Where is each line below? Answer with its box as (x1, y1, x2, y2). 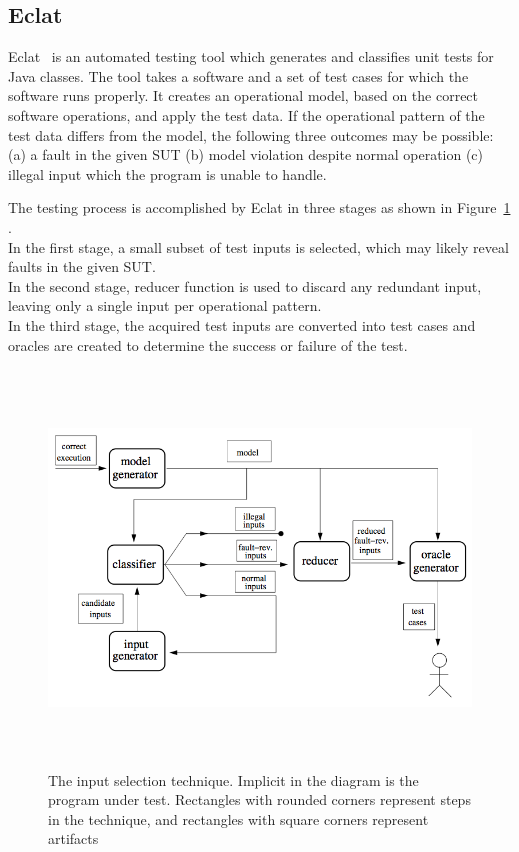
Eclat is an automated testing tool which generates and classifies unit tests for (8, 46, 494, 67)
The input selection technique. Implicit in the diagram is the (48, 769, 419, 790)
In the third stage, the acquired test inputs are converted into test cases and (8, 314, 476, 335)
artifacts (48, 828, 99, 849)
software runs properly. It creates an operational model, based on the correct (8, 85, 479, 106)
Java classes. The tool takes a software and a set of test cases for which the (8, 65, 469, 86)
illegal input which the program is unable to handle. (8, 163, 327, 184)
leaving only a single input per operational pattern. (8, 295, 322, 316)
